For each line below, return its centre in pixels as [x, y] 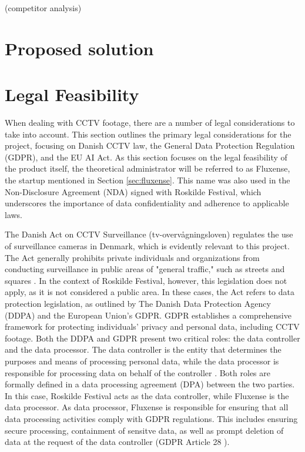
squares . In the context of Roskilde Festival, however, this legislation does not [146, 280]
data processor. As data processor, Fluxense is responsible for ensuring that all [147, 407]
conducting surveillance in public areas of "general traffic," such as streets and [145, 269]
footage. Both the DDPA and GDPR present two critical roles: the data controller [152, 338]
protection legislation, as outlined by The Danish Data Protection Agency [138, 303]
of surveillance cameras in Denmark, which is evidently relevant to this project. [147, 246]
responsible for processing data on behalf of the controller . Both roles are [138, 372]
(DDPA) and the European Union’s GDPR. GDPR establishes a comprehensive [148, 315]
